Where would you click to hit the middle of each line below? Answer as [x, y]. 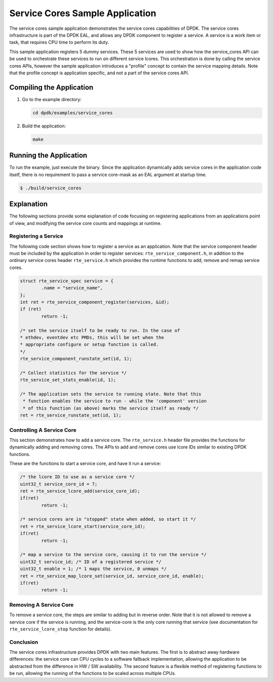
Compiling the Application [51, 87]
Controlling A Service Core [43, 430]
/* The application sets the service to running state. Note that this [111, 394]
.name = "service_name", [72, 288]
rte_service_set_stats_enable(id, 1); [68, 380]
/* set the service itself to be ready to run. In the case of [100, 330]
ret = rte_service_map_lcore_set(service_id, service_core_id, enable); [112, 576]
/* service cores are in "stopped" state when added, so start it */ [108, 519]
